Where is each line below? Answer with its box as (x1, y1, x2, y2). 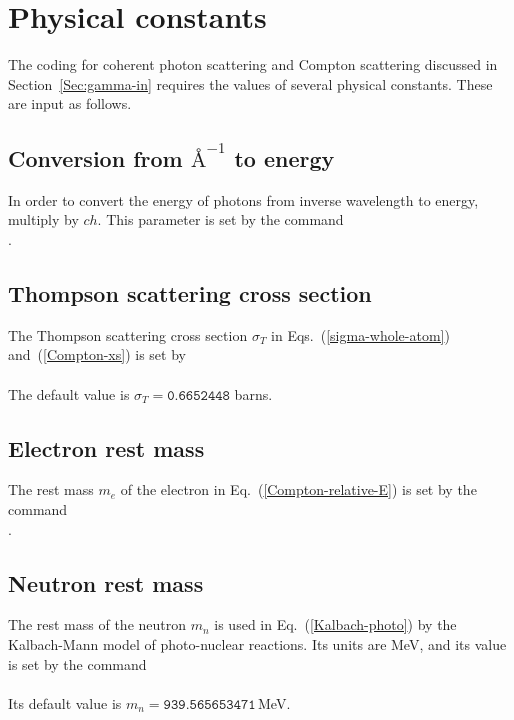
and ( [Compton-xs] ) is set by (8, 344, 186, 365)
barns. (234, 383, 273, 404)
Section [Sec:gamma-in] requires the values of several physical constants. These (8, 73, 493, 94)
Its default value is (8, 692, 122, 713)
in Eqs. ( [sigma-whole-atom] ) (271, 324, 450, 345)
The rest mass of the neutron (8, 614, 187, 635)
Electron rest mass (8, 432, 205, 463)
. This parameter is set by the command (97, 209, 344, 230)
